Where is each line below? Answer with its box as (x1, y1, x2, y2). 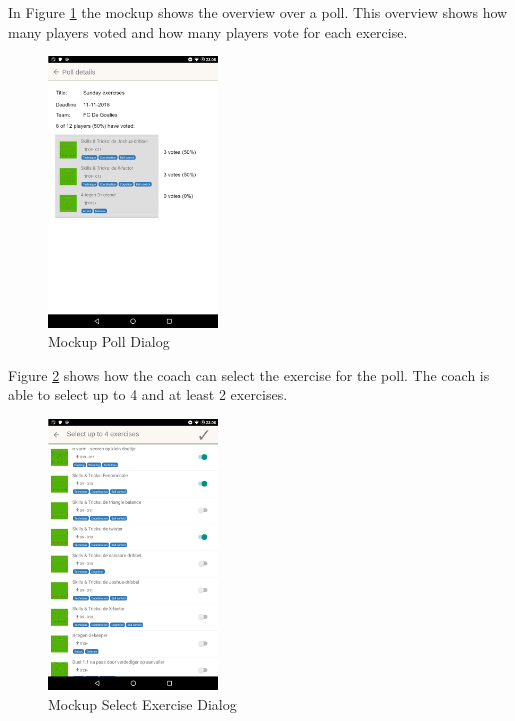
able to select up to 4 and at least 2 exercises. (8, 384, 288, 405)
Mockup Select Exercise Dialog (48, 693, 237, 714)
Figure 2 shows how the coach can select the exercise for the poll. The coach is (8, 364, 490, 385)
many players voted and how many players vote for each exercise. (8, 21, 408, 42)
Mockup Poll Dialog (48, 331, 170, 352)
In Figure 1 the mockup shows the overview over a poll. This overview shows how (8, 2, 508, 22)
